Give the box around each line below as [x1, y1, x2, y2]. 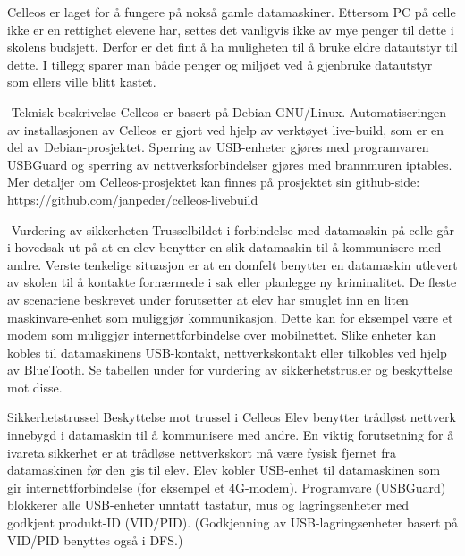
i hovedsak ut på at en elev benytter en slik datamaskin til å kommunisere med [7, 238, 442, 257]
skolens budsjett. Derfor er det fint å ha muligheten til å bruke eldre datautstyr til [7, 38, 458, 56]
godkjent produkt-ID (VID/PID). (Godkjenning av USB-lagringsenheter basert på [7, 513, 458, 532]
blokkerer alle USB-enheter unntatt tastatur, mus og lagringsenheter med [7, 495, 410, 514]
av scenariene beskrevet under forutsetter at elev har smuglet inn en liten [7, 290, 409, 308]
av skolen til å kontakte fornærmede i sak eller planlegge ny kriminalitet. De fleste [7, 273, 457, 291]
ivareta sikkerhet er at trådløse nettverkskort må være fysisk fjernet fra [7, 442, 397, 461]
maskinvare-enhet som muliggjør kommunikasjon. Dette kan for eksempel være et [7, 307, 453, 326]
